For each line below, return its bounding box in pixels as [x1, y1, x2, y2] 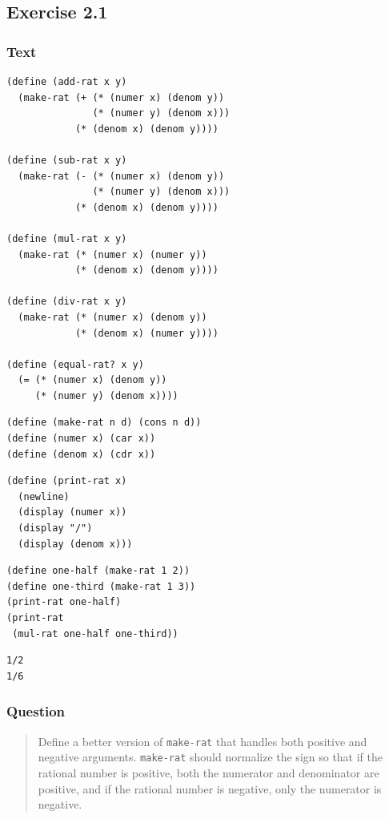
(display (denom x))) [18, 538, 133, 550]
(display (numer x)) [18, 506, 127, 518]
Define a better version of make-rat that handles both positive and [38, 732, 367, 749]
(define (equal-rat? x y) [6, 358, 144, 370]
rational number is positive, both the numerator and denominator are [38, 764, 379, 781]
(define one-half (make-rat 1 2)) [6, 565, 190, 577]
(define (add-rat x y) [6, 76, 127, 87]
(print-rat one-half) [6, 596, 122, 608]
